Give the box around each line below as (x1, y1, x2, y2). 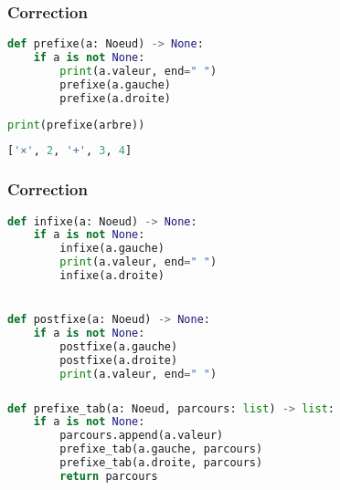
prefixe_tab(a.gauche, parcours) (59, 443, 263, 456)
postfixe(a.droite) (59, 353, 178, 367)
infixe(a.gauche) (59, 242, 165, 255)
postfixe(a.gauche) (59, 340, 178, 353)
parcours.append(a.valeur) (59, 429, 224, 443)
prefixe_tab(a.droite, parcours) (59, 456, 263, 470)
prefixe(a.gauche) (59, 78, 171, 91)
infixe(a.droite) (59, 269, 165, 283)
